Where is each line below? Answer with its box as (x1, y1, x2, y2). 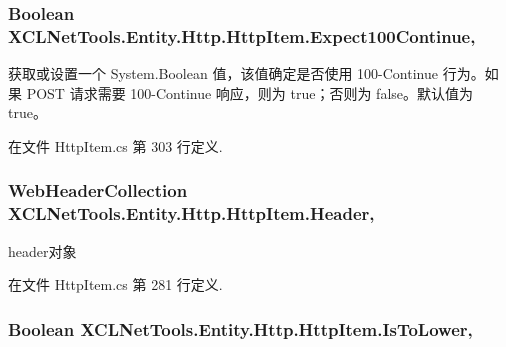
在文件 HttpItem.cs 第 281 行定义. (8, 274, 223, 295)
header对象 (8, 240, 77, 261)
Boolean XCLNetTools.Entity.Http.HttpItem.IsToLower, (8, 316, 473, 341)
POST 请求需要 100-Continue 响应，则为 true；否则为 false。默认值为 (26, 82, 474, 103)
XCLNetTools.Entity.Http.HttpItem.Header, (8, 201, 375, 226)
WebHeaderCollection (8, 178, 188, 203)
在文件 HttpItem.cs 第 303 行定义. (8, 135, 223, 156)
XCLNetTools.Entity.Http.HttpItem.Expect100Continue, (8, 23, 476, 48)
